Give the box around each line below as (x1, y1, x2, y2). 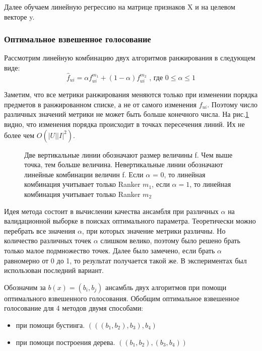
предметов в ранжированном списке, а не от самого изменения (4, 99, 196, 109)
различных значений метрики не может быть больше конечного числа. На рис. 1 (4, 109, 249, 119)
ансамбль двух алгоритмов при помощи (105, 282, 227, 292)
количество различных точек (4, 235, 91, 246)
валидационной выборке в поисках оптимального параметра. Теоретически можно (4, 216, 256, 226)
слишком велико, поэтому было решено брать (100, 235, 240, 246)
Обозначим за (4, 282, 46, 292)
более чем (4, 129, 35, 140)
